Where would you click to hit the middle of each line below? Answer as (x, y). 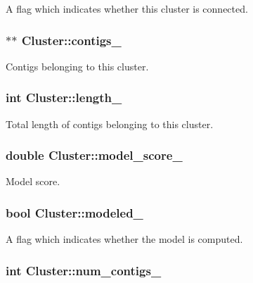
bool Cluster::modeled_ (74, 212)
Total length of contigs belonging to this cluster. (110, 124)
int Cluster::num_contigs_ (84, 270)
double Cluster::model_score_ (94, 155)
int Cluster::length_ (64, 98)
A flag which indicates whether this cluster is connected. (127, 8)
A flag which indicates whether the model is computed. (124, 239)
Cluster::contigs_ (71, 40)
